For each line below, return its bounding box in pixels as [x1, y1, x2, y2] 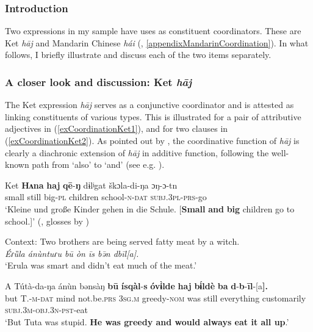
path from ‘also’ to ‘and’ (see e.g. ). [32, 158, 165, 171]
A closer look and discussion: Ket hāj [5, 74, 192, 89]
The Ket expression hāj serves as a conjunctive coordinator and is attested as [5, 98, 294, 111]
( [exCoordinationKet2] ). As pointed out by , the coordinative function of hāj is [5, 134, 300, 146]
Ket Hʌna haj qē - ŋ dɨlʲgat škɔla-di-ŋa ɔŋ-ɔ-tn [5, 178, 178, 191]
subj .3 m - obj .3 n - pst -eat [5, 303, 88, 316]
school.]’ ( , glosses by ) [5, 214, 89, 227]
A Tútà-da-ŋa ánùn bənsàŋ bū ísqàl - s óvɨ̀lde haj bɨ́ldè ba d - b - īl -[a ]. [5, 279, 268, 292]
